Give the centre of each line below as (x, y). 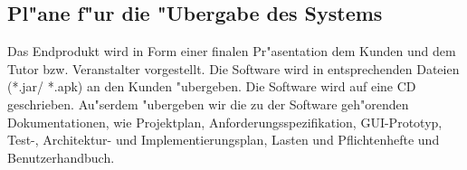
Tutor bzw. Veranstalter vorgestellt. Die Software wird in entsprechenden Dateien (233, 68)
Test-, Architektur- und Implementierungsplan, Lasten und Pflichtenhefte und (224, 140)
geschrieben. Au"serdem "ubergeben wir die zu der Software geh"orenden (208, 104)
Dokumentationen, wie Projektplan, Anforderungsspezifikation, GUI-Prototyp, (225, 122)
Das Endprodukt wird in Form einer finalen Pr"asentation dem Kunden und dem (232, 51)
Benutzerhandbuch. (61, 157)
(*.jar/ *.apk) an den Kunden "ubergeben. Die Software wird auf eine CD (212, 86)
